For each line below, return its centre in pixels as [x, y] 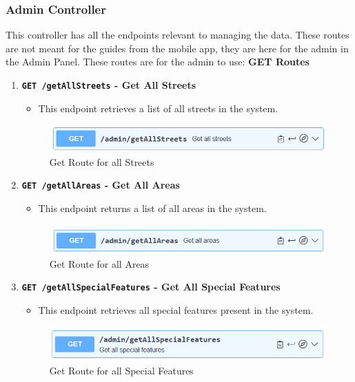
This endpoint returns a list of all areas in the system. [152, 208]
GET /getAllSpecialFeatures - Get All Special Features [151, 287]
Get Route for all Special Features [121, 370]
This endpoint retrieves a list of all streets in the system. [158, 108]
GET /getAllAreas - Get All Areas [101, 185]
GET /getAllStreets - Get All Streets [109, 85]
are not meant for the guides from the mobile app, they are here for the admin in [177, 48]
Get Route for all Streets [102, 161]
